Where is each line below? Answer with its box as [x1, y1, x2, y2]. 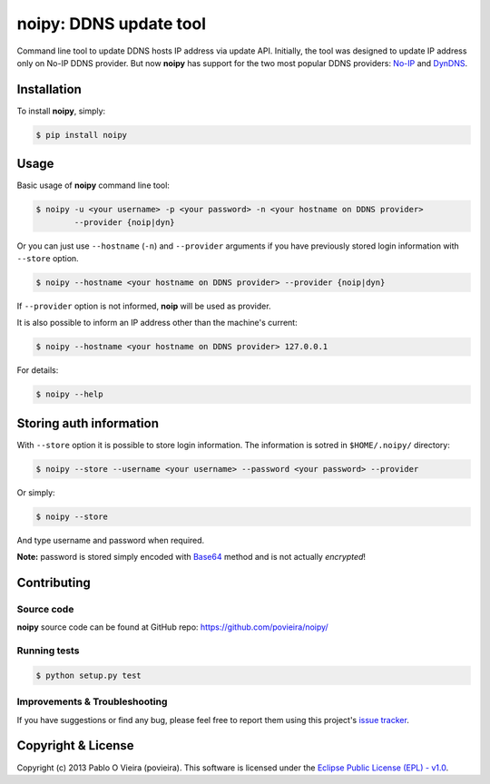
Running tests [16, 644, 80, 657]
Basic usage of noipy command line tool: [16, 180, 170, 191]
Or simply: [16, 486, 55, 498]
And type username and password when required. [16, 534, 205, 545]
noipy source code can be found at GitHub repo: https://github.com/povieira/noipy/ [16, 622, 328, 632]
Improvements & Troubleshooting [16, 695, 168, 708]
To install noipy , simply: [16, 105, 106, 116]
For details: [16, 365, 59, 376]
